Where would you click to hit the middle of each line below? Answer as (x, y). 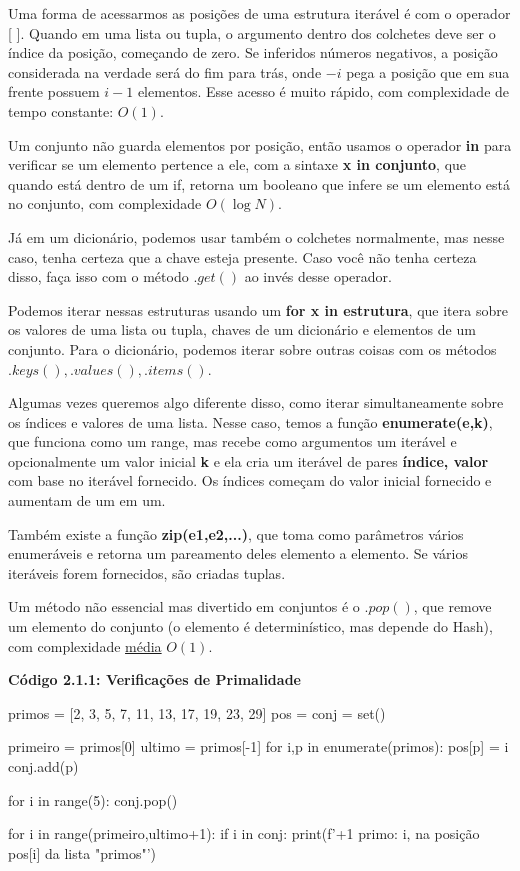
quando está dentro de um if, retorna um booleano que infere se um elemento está (259, 183)
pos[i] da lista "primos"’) (82, 852)
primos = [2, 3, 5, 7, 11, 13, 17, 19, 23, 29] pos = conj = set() (197, 712)
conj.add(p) (43, 766)
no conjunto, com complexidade (105, 203)
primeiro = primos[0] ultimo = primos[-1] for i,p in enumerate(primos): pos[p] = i (258, 746)
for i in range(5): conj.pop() (93, 799)
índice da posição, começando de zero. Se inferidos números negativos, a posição (253, 52)
